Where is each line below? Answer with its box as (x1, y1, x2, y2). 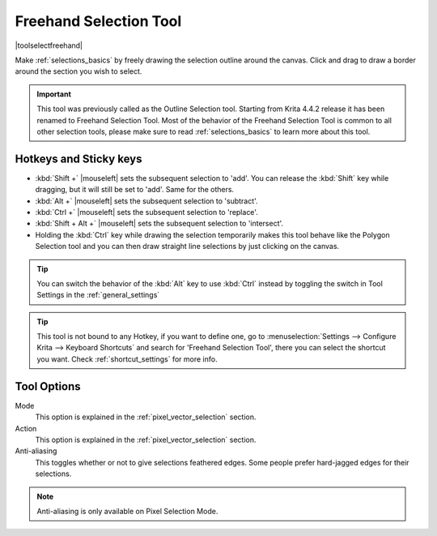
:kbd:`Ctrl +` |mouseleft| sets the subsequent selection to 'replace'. (35, 207, 258, 217)
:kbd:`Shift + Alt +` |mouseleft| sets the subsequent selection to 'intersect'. (35, 219, 283, 229)
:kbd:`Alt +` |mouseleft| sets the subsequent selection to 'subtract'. (35, 195, 258, 206)
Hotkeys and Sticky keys (15, 152, 142, 165)
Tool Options (15, 379, 81, 393)
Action (15, 423, 37, 433)
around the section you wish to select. (15, 66, 142, 76)
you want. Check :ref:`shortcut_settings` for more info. (36, 354, 218, 364)
